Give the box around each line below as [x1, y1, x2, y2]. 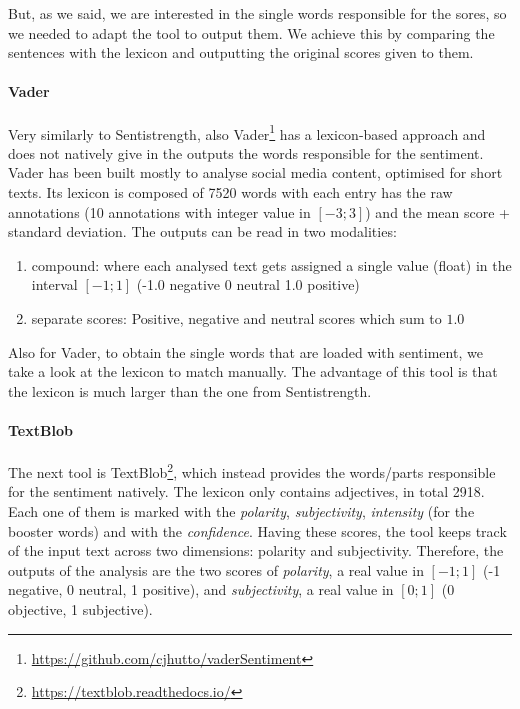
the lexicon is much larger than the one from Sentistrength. [8, 380, 372, 401]
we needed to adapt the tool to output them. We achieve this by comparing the [8, 22, 495, 43]
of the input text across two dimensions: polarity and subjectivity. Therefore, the [8, 540, 504, 561]
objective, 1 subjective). [8, 598, 153, 619]
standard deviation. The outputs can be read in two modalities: [8, 221, 397, 242]
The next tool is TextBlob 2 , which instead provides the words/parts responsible [8, 459, 496, 482]
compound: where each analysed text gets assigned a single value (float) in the [31, 254, 512, 275]
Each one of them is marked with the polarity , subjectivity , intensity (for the [8, 501, 475, 521]
